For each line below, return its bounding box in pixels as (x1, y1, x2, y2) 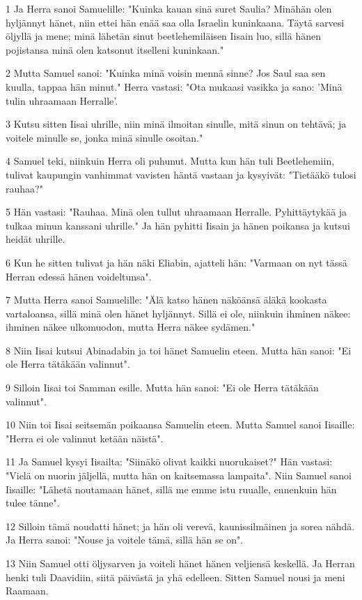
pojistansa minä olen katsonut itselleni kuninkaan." (6, 42, 224, 57)
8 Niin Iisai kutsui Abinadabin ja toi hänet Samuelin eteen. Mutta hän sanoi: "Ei (6, 343, 352, 357)
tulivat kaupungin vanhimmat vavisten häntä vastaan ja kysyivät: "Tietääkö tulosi (6, 167, 356, 181)
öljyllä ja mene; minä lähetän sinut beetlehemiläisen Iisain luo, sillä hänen (6, 29, 321, 43)
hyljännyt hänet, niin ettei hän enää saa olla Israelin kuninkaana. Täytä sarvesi (6, 15, 345, 29)
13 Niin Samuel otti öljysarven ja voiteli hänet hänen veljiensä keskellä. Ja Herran (6, 556, 355, 570)
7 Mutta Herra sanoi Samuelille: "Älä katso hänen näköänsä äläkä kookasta (6, 292, 327, 307)
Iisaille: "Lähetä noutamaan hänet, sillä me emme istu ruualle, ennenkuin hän (6, 481, 337, 496)
